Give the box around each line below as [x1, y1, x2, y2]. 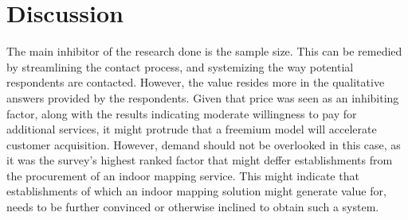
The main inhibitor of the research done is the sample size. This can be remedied [6, 43, 402, 60]
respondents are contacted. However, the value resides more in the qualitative [6, 74, 385, 91]
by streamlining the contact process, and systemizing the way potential [6, 58, 354, 75]
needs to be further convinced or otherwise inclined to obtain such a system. [6, 199, 379, 215]
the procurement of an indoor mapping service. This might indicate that [6, 167, 359, 183]
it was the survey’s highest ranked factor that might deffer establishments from [6, 152, 393, 168]
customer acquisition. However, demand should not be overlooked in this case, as [6, 136, 401, 152]
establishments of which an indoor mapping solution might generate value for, [6, 183, 386, 199]
